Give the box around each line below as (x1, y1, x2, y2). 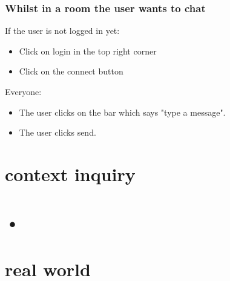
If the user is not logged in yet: (5, 24, 120, 37)
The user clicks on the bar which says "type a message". (19, 105, 226, 118)
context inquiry (5, 161, 136, 186)
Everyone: (5, 85, 42, 98)
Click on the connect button (19, 65, 123, 78)
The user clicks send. (19, 126, 96, 139)
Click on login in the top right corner (19, 44, 157, 57)
